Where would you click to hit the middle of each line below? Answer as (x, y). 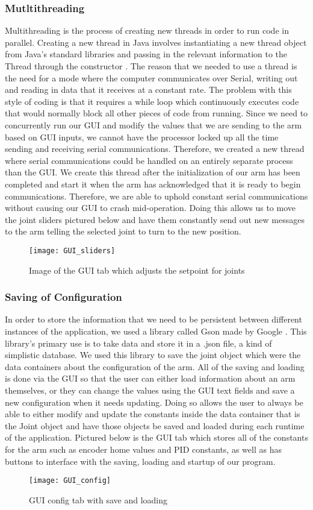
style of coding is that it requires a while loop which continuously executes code (152, 101)
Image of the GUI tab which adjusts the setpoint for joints (137, 270)
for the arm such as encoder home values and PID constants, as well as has (143, 449)
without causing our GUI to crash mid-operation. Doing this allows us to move (150, 208)
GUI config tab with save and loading (98, 499)
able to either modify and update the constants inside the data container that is (153, 414)
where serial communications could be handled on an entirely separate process (149, 160)
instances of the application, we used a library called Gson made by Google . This (156, 331)
